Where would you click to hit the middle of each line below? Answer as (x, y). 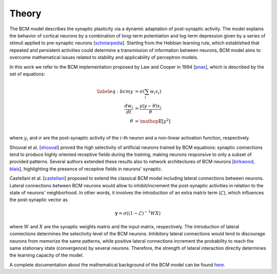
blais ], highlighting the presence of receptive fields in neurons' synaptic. (86, 169)
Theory (25, 13)
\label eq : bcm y (115, 92)
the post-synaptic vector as (38, 200)
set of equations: (27, 74)
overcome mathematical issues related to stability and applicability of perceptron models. (104, 57)
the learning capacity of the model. (47, 255)
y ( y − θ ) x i (150, 106)
